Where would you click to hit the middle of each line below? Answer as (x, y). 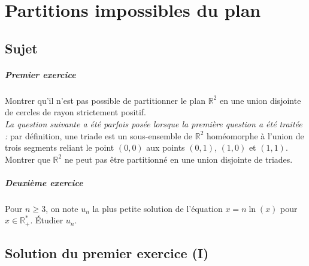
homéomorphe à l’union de (255, 135)
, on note (62, 208)
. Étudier (47, 220)
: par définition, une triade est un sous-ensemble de (99, 135)
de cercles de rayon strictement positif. (75, 112)
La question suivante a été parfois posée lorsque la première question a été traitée (154, 123)
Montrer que (28, 159)
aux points (166, 147)
